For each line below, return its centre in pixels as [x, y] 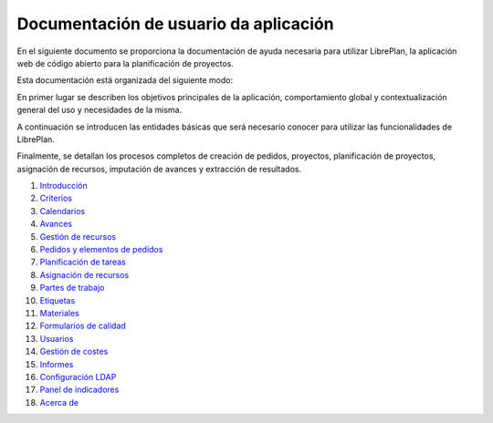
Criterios [56, 198]
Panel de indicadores [79, 390]
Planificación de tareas [83, 262]
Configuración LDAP [78, 377]
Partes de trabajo [72, 288]
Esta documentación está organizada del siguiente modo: [125, 80]
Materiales [59, 313]
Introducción [63, 186]
